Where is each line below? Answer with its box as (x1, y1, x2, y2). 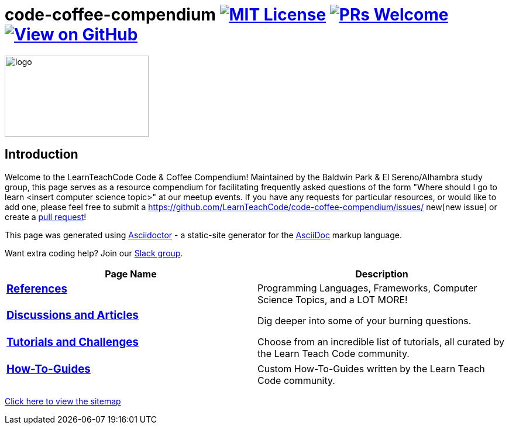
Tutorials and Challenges (6, 335, 139, 349)
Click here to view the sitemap (5, 396, 121, 407)
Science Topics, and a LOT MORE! (257, 294, 408, 306)
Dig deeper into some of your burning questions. (257, 315, 472, 327)
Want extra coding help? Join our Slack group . (5, 248, 183, 258)
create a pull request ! (5, 211, 87, 222)
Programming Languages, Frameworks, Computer (257, 282, 477, 294)
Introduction (5, 147, 78, 162)
